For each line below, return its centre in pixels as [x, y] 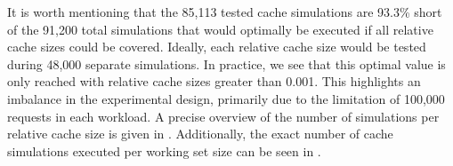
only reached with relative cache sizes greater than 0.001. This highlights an [214, 81]
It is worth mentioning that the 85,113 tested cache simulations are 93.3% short [225, 12]
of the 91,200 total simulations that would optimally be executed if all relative [220, 29]
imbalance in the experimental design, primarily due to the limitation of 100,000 [226, 98]
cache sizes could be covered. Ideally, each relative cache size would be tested [217, 47]
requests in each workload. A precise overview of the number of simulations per [223, 116]
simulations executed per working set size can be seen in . [164, 150]
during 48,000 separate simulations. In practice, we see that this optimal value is [226, 63]
